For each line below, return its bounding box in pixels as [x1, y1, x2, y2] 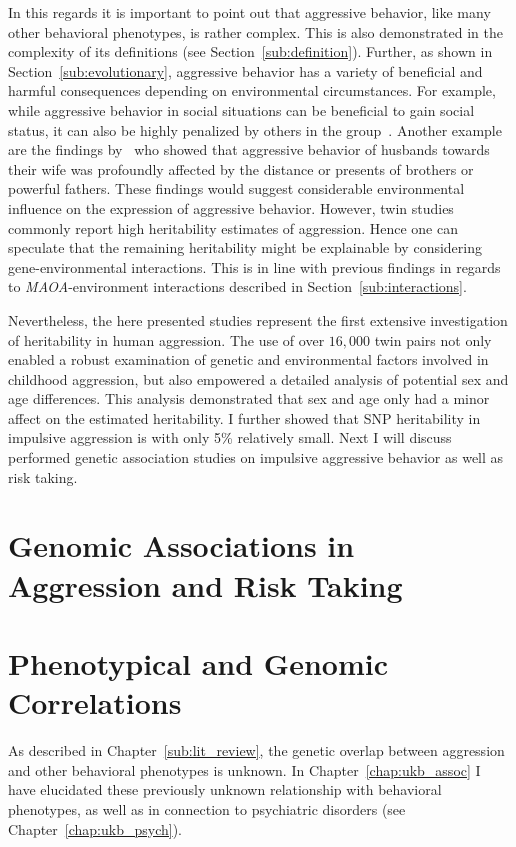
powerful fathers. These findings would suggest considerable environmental [8, 178, 465, 199]
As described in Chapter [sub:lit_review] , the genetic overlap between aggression [8, 740, 505, 761]
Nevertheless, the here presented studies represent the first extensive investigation [8, 309, 508, 330]
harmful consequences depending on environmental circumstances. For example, [8, 80, 496, 101]
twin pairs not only [374, 329, 492, 350]
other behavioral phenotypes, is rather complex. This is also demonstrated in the [8, 21, 503, 42]
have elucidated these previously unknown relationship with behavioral [8, 779, 442, 800]
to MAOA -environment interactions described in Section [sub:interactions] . [8, 276, 467, 297]
